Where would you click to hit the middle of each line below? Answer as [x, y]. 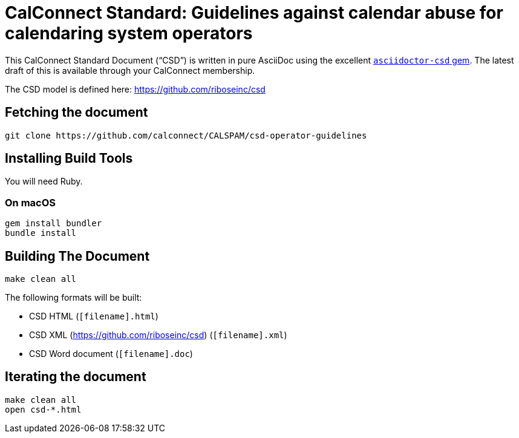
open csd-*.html [43, 409]
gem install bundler [54, 224]
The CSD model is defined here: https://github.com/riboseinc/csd [135, 89]
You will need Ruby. [44, 181]
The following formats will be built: [73, 298]
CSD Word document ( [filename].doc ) [111, 354]
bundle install [41, 233]
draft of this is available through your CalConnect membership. [130, 70]
